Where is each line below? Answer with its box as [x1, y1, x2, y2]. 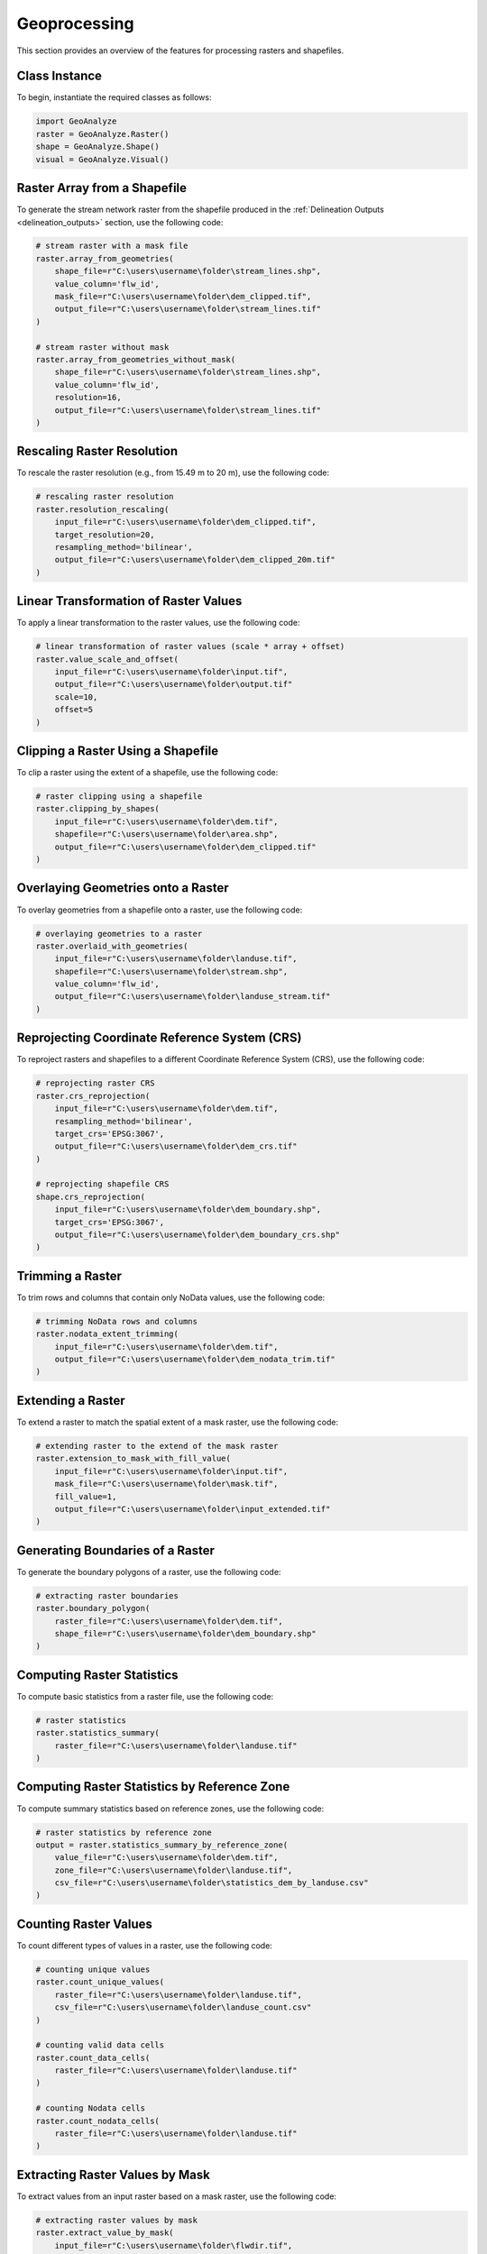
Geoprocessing [16, 14, 134, 33]
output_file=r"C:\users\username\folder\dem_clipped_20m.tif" [54, 554, 335, 565]
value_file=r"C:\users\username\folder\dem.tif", [54, 1853, 279, 1863]
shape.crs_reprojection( [35, 1191, 146, 1202]
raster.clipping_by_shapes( [35, 803, 160, 814]
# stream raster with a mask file [35, 241, 188, 252]
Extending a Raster [16, 1393, 125, 1408]
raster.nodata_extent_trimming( [35, 1329, 179, 1339]
